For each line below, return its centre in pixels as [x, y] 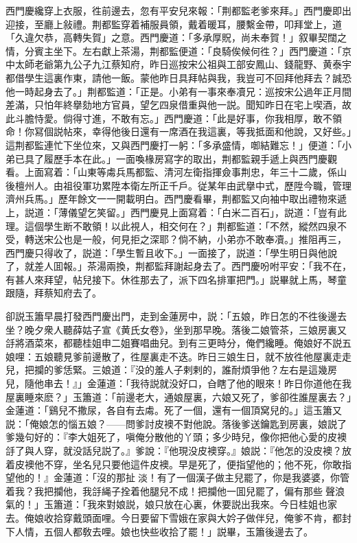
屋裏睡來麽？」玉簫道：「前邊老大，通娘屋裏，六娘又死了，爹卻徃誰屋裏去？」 [178, 396]
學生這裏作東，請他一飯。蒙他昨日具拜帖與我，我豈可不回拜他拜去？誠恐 [188, 77]
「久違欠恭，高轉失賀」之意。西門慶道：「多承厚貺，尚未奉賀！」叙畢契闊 [171, 37]
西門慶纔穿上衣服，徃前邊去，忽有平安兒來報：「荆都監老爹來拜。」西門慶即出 [178, 10]
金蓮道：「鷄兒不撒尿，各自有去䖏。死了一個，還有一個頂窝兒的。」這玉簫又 [174, 410]
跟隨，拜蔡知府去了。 [54, 293]
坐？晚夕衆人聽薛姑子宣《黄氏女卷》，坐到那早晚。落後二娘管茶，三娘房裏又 [176, 329]
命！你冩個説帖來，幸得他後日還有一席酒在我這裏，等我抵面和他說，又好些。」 [178, 131]
